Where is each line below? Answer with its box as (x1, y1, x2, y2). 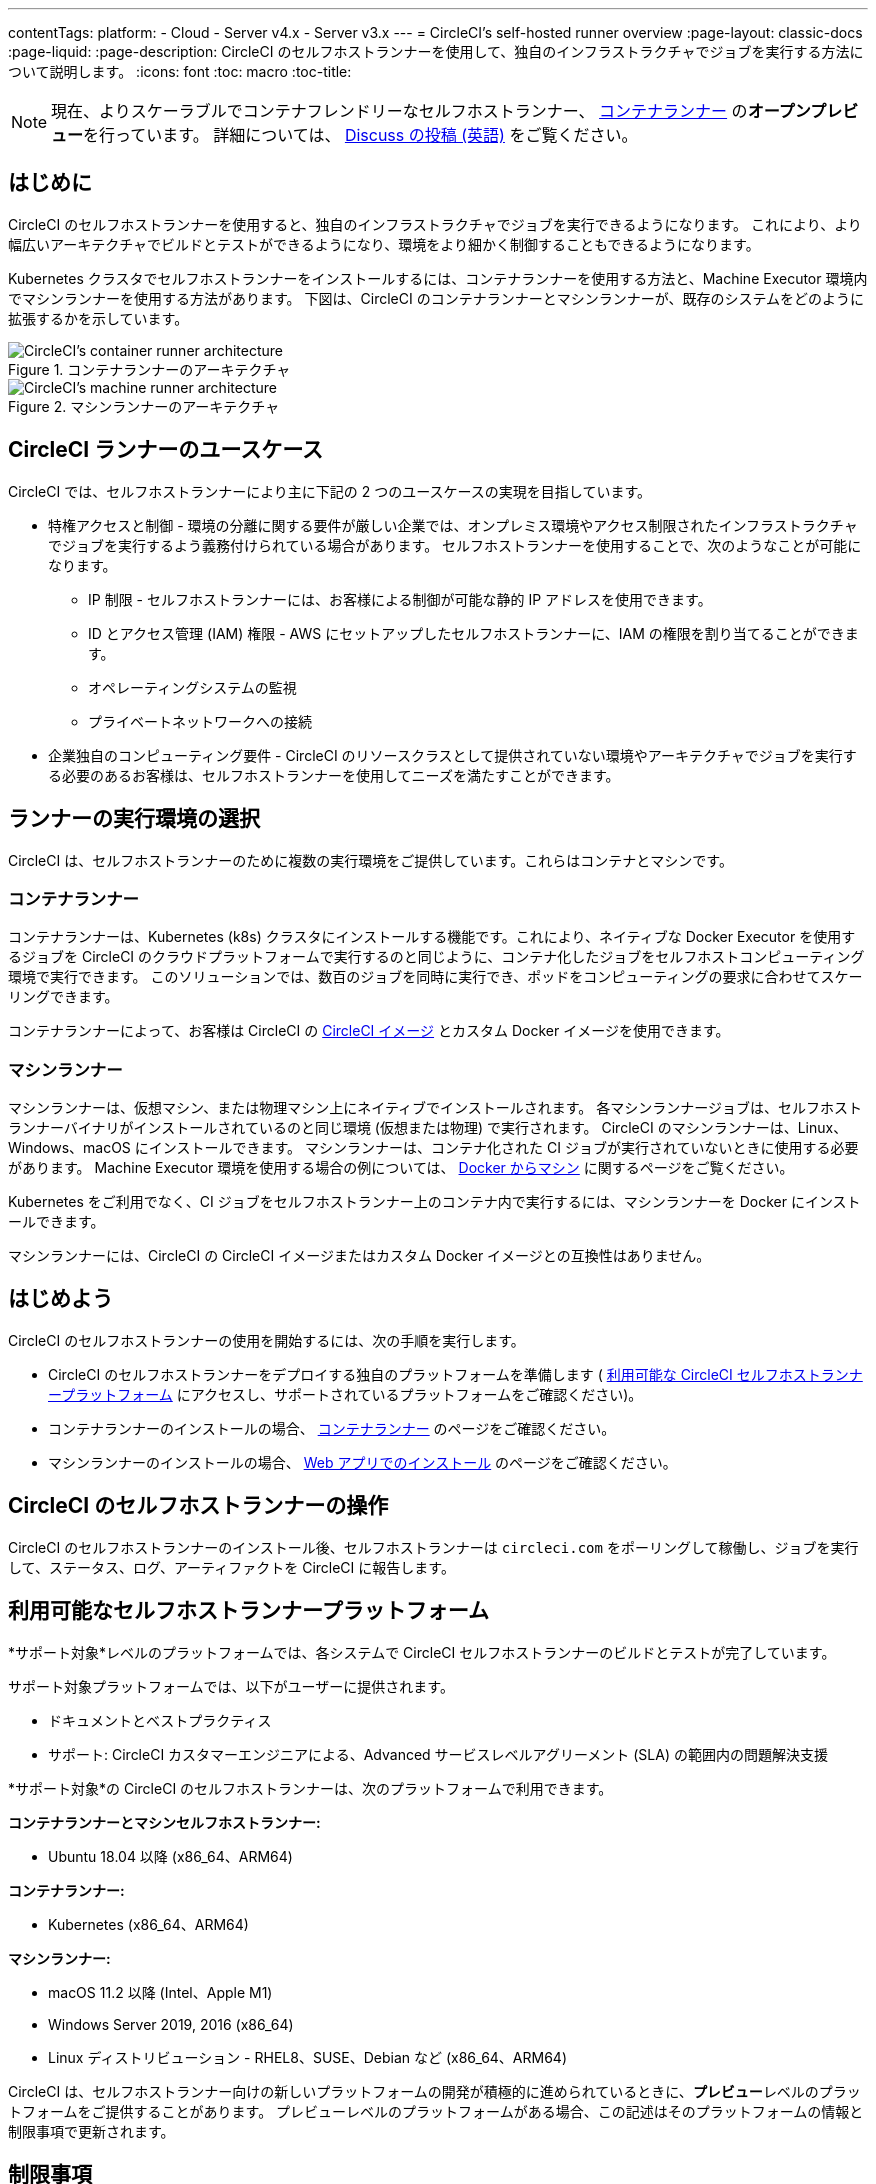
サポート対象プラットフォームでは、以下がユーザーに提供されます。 (8, 1677, 454, 1695)
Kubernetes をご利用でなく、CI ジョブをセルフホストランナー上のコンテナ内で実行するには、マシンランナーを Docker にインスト (8, 1193, 861, 1211)
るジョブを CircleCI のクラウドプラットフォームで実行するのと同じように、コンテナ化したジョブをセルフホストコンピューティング (8, 948, 865, 966)
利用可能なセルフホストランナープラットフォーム (8, 1598, 490, 1624)
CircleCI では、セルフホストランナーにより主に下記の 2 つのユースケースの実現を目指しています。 (8, 482, 652, 500)
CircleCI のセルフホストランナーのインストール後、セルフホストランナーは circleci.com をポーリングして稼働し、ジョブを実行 (8, 1538, 859, 1556)
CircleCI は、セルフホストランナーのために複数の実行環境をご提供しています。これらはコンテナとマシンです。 (8, 851, 733, 869)
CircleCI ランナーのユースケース (8, 437, 324, 463)
